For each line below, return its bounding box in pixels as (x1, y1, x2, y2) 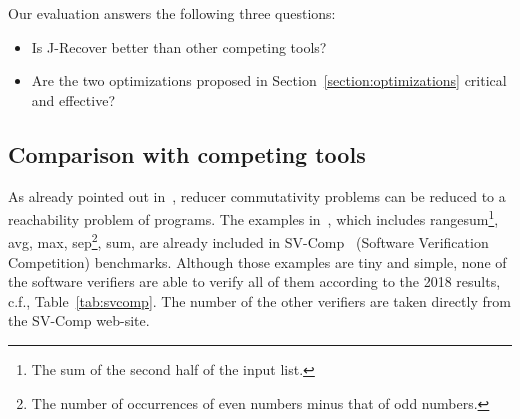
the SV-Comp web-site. (8, 310, 150, 331)
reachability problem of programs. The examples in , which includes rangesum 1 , (8, 206, 499, 229)
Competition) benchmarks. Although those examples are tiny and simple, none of (8, 251, 507, 272)
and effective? (31, 89, 115, 110)
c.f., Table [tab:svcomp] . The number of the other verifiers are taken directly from (8, 290, 511, 311)
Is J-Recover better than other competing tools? (31, 36, 327, 57)
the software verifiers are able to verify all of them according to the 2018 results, (8, 271, 501, 292)
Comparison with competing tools (8, 138, 366, 169)
